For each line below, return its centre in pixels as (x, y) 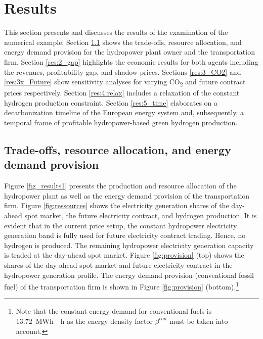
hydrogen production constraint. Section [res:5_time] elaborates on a (111, 102)
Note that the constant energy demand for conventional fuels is (114, 311)
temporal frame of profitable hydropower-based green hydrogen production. (121, 122)
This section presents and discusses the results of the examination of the (116, 32)
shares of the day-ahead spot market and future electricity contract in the (118, 264)
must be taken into (199, 321)
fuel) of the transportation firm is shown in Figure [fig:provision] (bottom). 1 (121, 286)
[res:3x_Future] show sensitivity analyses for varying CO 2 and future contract (125, 82)
